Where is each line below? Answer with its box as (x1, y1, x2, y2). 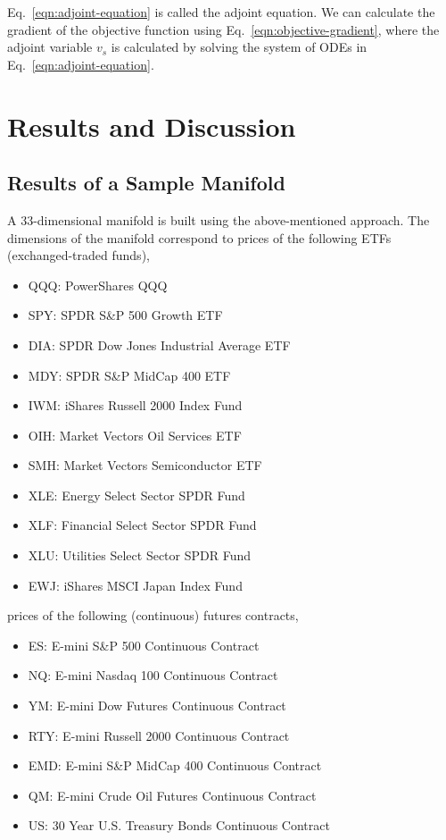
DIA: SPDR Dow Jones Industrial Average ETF (28, 335, 291, 354)
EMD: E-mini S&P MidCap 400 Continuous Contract (28, 756, 322, 775)
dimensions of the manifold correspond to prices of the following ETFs (7, 228, 392, 247)
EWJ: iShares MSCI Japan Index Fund (28, 575, 243, 594)
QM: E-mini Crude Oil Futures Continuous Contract (28, 785, 317, 804)
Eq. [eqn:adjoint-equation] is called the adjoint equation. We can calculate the (7, 3, 435, 21)
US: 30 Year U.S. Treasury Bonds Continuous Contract (28, 816, 330, 835)
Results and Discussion (7, 107, 296, 144)
